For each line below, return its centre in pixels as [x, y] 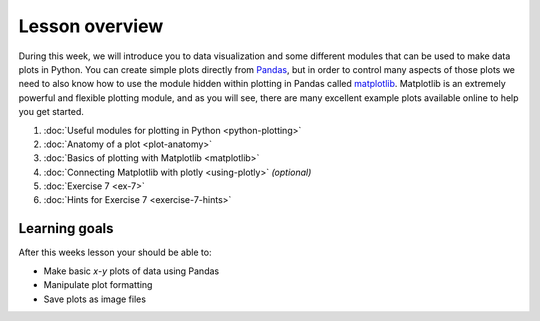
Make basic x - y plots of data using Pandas [131, 271]
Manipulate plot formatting [98, 285]
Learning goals [66, 228]
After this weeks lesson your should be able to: [115, 252]
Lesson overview [91, 26]
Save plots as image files [95, 299]
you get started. [51, 112]
